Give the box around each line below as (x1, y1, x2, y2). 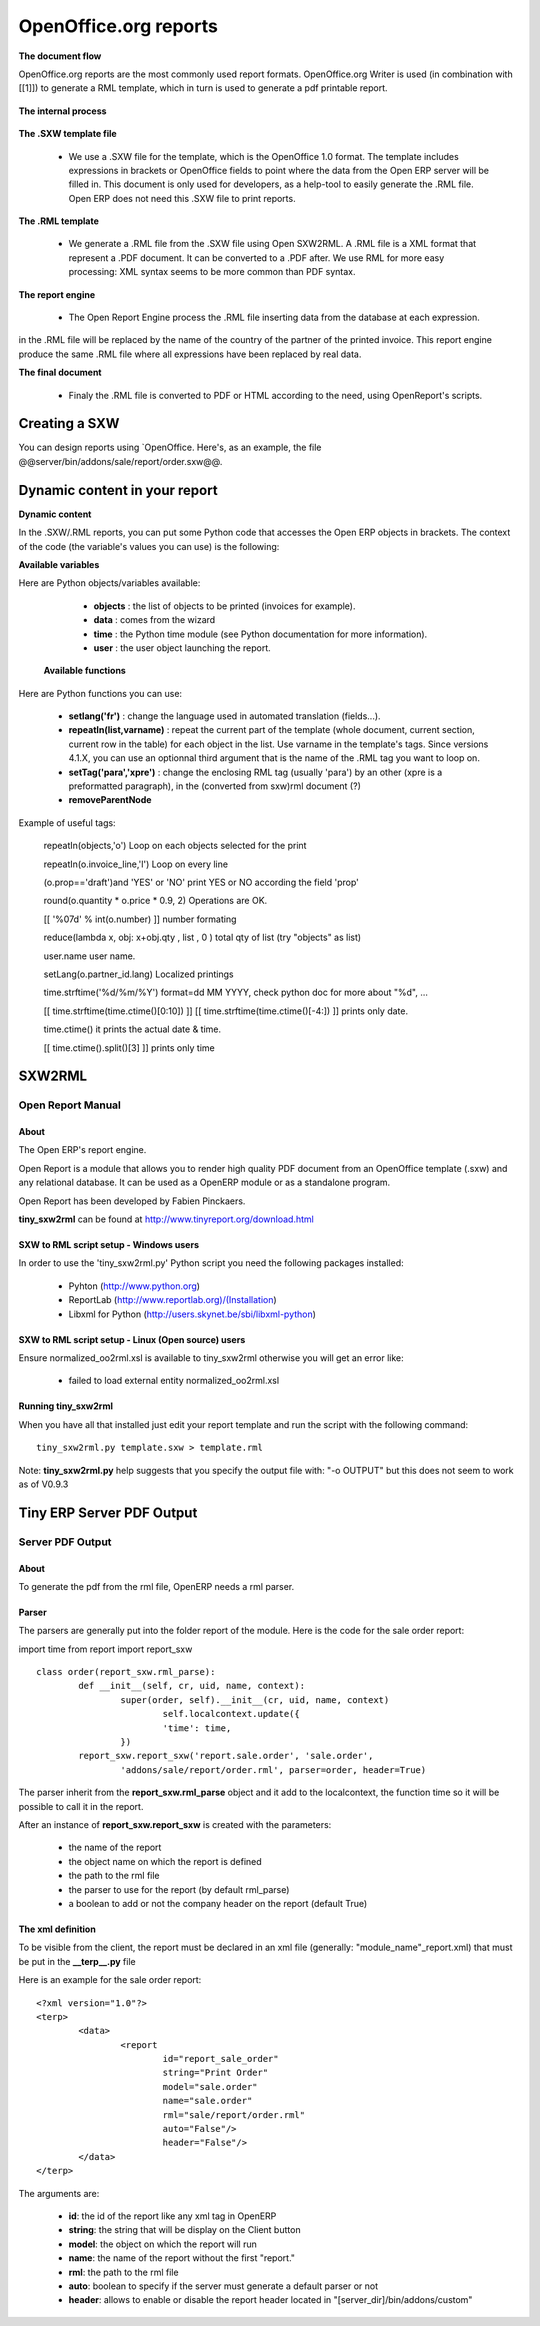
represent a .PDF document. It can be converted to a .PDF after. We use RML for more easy (68, 251, 445, 264)
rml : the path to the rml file (68, 2266, 179, 2278)
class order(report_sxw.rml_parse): (36, 1666, 216, 1678)
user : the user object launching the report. (93, 641, 272, 654)
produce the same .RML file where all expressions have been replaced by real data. (18, 348, 362, 360)
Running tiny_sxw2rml (18, 1400, 114, 1412)
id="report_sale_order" (162, 2053, 279, 2065)
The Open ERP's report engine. (18, 1144, 147, 1156)
